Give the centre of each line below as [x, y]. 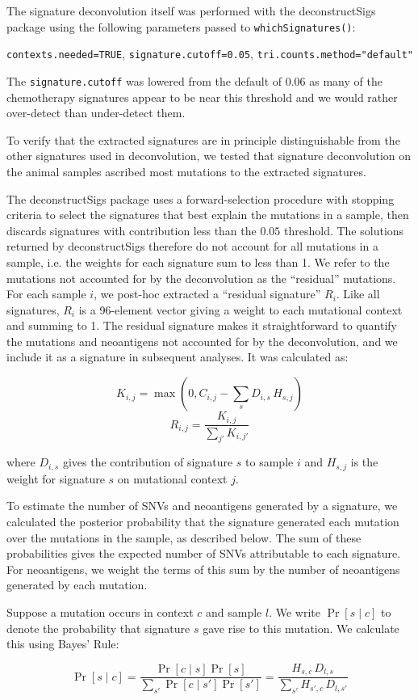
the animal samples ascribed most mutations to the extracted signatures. [186, 171]
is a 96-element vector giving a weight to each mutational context [240, 309]
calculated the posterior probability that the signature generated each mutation [203, 521]
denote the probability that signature [98, 628]
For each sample [46, 294]
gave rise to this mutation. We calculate [301, 628]
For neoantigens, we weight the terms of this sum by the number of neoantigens [203, 569]
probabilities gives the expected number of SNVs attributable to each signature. [204, 553]
